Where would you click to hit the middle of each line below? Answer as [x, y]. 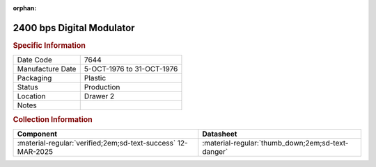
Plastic [95, 78]
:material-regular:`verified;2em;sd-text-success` [96, 143]
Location [31, 96]
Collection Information [53, 119]
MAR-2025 [35, 151]
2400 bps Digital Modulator [74, 28]
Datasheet [220, 134]
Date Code [34, 60]
